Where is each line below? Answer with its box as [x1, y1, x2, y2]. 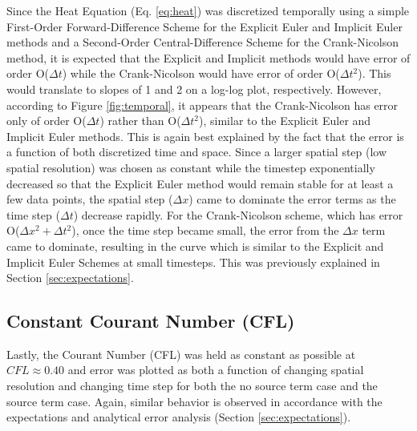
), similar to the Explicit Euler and [199, 112, 371, 129]
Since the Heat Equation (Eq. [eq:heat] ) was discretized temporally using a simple [6, 2, 410, 18]
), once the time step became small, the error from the [71, 222, 339, 239]
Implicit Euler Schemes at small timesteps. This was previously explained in [6, 253, 380, 270]
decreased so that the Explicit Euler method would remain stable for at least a [6, 175, 394, 191]
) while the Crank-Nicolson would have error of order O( [62, 65, 340, 82]
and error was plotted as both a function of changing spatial [67, 361, 364, 378]
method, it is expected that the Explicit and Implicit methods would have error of [6, 49, 411, 66]
